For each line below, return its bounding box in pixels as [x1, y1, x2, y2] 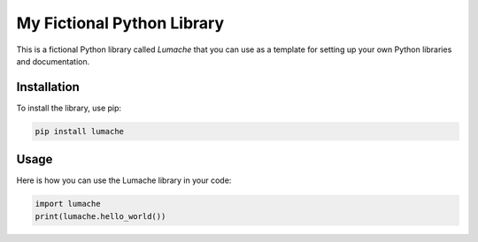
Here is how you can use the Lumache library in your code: [16, 175, 232, 185]
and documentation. [16, 56, 90, 66]
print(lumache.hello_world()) [35, 211, 166, 221]
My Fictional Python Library [16, 13, 225, 33]
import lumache [35, 199, 101, 209]
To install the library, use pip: [16, 102, 122, 113]
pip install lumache [35, 126, 124, 136]
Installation [16, 79, 80, 95]
